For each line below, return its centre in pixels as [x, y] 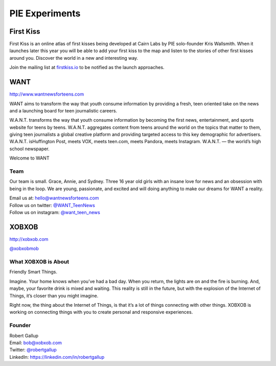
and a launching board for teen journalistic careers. [63, 110]
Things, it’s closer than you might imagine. [54, 295]
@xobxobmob [24, 248]
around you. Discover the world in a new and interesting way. [74, 58]
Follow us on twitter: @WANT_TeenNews [52, 205]
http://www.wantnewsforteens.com [47, 94]
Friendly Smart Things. [33, 272]
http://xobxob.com [29, 239]
